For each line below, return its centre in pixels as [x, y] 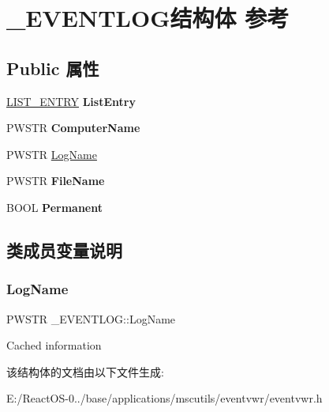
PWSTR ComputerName [73, 128]
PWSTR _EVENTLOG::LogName [91, 318]
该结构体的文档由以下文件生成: [85, 371]
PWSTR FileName [56, 181]
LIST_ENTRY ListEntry [71, 101]
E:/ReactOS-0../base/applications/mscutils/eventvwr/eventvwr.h [164, 398]
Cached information [54, 345]
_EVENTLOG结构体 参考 [148, 18]
